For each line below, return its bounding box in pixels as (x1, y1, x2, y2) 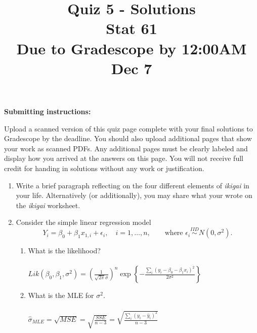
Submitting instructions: (4, 106, 91, 116)
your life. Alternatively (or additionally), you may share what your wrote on (16, 190, 252, 201)
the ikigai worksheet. (16, 199, 80, 210)
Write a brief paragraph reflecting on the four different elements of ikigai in (16, 180, 249, 190)
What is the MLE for (28, 290, 94, 301)
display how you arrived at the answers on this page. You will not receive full (4, 153, 243, 163)
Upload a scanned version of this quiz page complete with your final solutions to (4, 123, 253, 134)
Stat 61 (106, 18, 157, 39)
